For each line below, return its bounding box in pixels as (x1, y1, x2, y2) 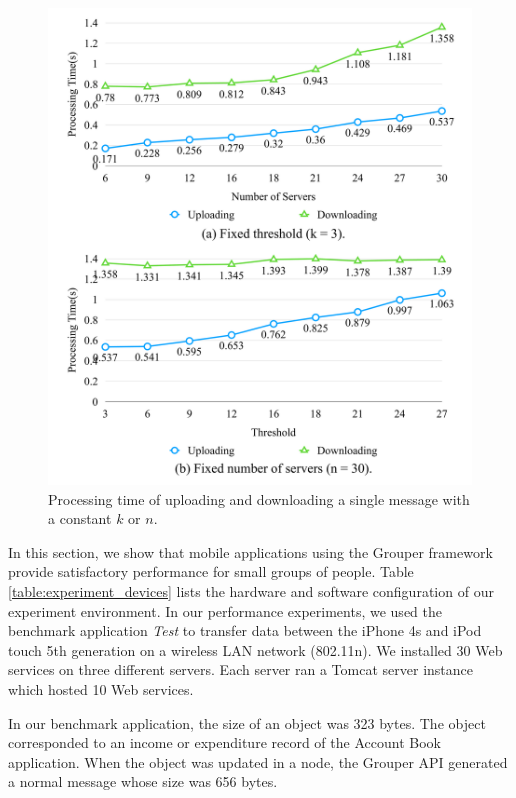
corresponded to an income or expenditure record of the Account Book (8, 732, 441, 753)
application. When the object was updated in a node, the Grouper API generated (8, 751, 508, 772)
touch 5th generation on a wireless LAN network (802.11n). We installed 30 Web (8, 639, 503, 660)
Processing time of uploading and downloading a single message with (48, 488, 470, 509)
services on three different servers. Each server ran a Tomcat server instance (8, 659, 473, 680)
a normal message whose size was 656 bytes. (8, 771, 278, 792)
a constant (48, 508, 112, 529)
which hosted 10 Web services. (8, 679, 194, 700)
